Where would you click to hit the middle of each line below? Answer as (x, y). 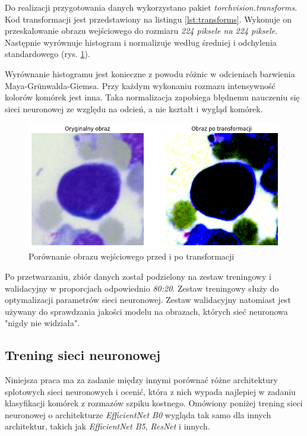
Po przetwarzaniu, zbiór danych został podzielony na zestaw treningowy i (138, 276)
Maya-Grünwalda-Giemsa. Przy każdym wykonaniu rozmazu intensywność (140, 85)
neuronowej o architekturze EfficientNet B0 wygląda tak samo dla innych (138, 414)
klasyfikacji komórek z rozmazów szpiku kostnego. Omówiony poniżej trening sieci (154, 403)
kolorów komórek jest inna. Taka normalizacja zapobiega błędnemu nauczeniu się (152, 97)
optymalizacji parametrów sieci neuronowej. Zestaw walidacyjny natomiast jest (148, 300)
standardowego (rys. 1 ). (48, 54)
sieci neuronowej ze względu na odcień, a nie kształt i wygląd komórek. (134, 108)
